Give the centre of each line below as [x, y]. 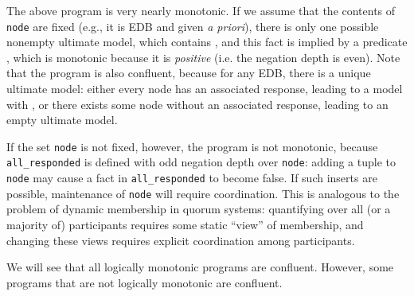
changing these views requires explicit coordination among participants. [181, 240]
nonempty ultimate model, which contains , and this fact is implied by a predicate [207, 42]
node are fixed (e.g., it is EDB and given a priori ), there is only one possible [193, 26]
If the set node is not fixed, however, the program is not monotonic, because [192, 146]
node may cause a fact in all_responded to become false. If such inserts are [192, 178]
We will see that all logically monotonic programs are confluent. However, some [200, 267]
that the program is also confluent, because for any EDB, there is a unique [189, 73]
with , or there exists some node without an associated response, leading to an [197, 104]
